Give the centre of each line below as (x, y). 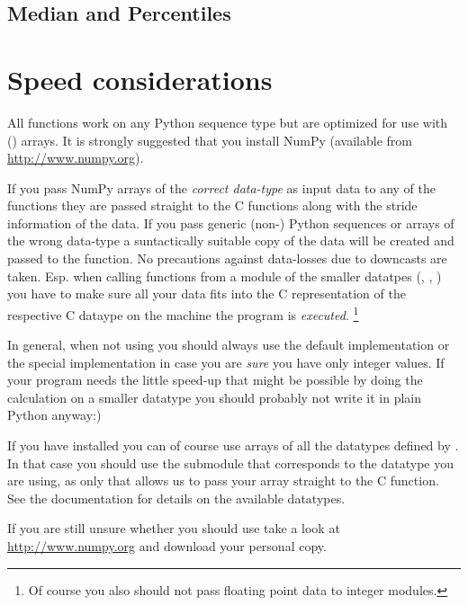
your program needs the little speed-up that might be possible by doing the (215, 380)
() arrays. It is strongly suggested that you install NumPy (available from (210, 140)
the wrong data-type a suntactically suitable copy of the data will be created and (231, 240)
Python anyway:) (54, 415)
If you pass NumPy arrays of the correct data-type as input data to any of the (221, 187)
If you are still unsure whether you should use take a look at (174, 528)
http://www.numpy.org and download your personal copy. (167, 546)
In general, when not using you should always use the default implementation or (229, 345)
